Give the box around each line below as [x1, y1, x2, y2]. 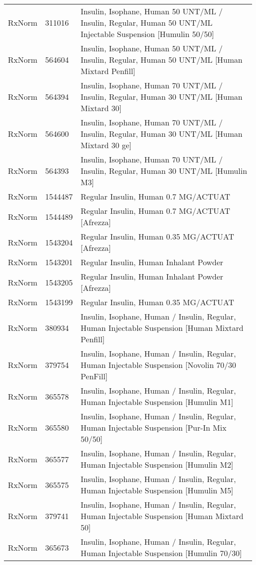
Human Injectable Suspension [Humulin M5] [80, 484, 233, 496]
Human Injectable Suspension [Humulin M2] [80, 459, 233, 470]
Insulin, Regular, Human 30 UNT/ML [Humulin [80, 165, 247, 176]
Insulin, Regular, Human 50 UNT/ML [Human [80, 54, 243, 65]
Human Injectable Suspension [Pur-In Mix [80, 422, 226, 433]
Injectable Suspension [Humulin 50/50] [80, 28, 214, 40]
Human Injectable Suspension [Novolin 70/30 [80, 359, 236, 370]
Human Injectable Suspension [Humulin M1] [80, 396, 233, 407]
